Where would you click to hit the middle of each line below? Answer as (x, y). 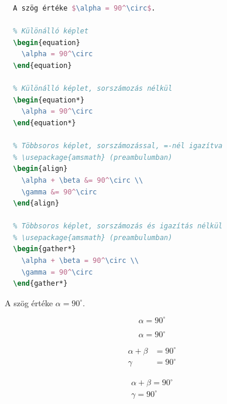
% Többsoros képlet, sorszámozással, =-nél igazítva (118, 146)
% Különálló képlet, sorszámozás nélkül (93, 89)
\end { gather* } (40, 284)
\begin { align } (40, 169)
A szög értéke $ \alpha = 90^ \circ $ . (84, 8)
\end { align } (36, 203)
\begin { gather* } (44, 249)
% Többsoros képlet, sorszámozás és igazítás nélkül (118, 226)
